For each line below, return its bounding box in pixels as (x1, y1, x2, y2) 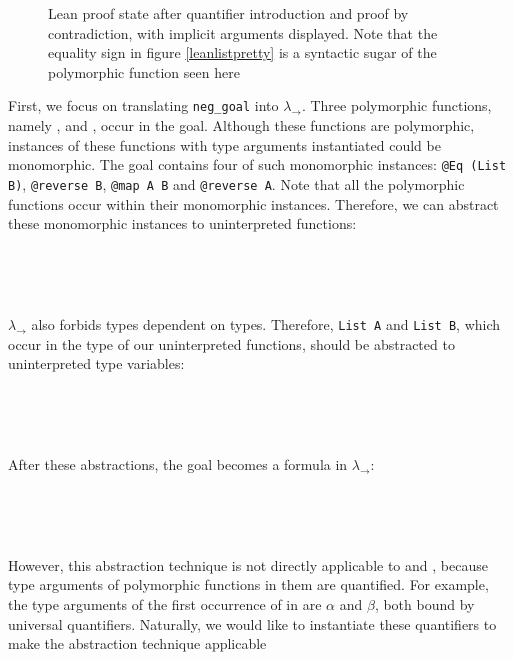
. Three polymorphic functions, (301, 95, 492, 116)
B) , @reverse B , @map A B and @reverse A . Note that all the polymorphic (8, 173, 465, 194)
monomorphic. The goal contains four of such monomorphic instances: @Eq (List (8, 154, 507, 175)
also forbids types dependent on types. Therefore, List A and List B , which (31, 313, 501, 334)
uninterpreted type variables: (8, 353, 185, 374)
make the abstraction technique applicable (8, 633, 267, 654)
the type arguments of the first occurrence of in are (8, 593, 322, 614)
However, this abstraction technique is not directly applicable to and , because (8, 554, 488, 575)
